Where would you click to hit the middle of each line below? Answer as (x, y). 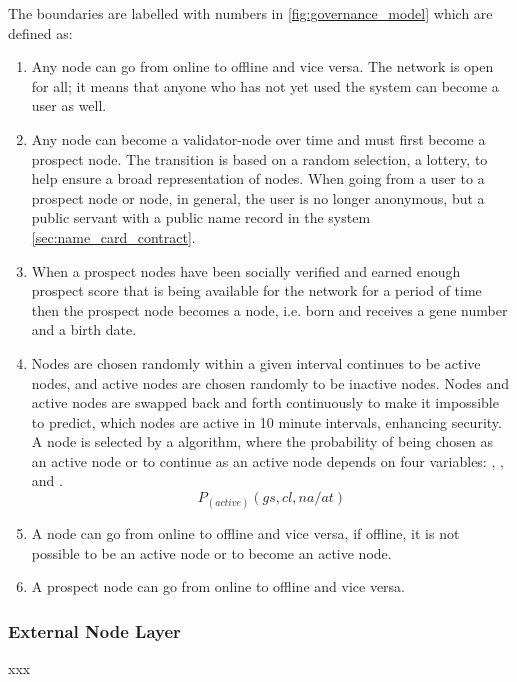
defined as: (40, 32)
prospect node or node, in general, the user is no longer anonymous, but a (258, 197)
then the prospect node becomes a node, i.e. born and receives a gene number (269, 309)
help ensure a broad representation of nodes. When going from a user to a (258, 178)
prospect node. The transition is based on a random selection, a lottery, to (259, 158)
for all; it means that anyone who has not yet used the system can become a (265, 85)
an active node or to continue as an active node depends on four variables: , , (267, 460)
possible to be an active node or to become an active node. (211, 552)
